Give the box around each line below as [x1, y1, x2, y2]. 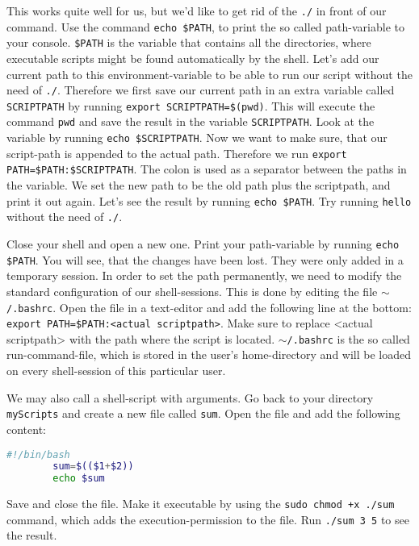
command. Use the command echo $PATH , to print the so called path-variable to [6, 18, 404, 35]
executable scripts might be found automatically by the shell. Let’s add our [6, 49, 379, 66]
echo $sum [52, 473, 105, 485]
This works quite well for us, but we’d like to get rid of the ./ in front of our [6, 2, 387, 19]
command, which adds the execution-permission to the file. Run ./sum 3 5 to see [6, 511, 409, 527]
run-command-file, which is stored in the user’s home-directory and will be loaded [6, 346, 412, 363]
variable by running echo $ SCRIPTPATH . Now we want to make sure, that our [6, 129, 388, 146]
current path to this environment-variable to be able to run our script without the [6, 65, 413, 82]
